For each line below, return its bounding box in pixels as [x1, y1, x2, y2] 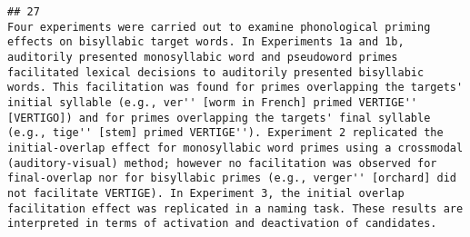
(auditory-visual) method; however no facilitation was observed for [7, 156, 437, 170]
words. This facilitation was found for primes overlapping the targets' [7, 81, 464, 94]
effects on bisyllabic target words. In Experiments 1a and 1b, [7, 35, 405, 49]
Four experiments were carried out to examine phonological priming [7, 20, 431, 34]
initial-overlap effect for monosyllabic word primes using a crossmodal [7, 141, 464, 154]
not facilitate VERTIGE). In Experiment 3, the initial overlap [7, 186, 405, 200]
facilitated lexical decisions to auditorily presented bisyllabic [7, 65, 425, 79]
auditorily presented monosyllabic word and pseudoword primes [7, 50, 398, 64]
